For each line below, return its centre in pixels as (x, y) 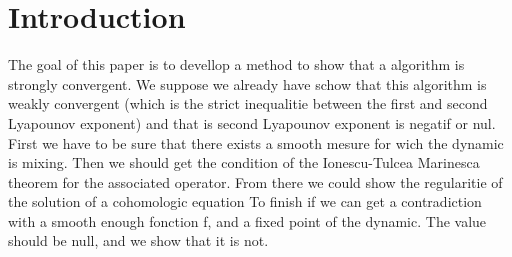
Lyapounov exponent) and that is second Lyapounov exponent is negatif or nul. (252, 122)
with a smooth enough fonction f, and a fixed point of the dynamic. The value (247, 220)
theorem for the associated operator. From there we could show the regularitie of (255, 181)
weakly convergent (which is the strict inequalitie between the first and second (248, 103)
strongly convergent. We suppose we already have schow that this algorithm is (247, 83)
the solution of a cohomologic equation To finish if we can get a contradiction (245, 201)
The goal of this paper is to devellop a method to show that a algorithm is (236, 64)
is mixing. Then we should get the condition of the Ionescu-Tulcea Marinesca (244, 162)
